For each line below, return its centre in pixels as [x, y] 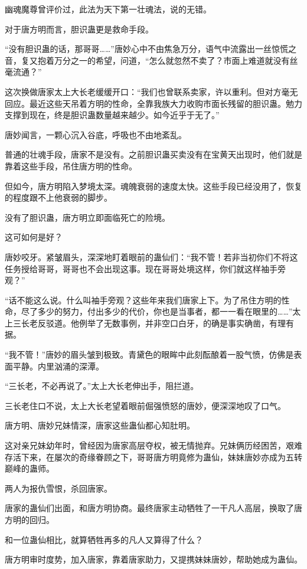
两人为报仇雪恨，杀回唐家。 [58, 488]
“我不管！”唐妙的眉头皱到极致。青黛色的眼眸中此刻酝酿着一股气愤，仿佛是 [149, 354]
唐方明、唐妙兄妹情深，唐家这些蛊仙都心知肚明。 [100, 425]
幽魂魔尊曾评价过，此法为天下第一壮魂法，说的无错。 [108, 9]
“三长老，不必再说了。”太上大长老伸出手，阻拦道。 [102, 386]
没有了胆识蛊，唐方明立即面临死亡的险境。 [87, 217]
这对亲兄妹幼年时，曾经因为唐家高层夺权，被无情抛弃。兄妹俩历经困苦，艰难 [153, 445]
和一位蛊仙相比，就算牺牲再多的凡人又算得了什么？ [104, 539]
